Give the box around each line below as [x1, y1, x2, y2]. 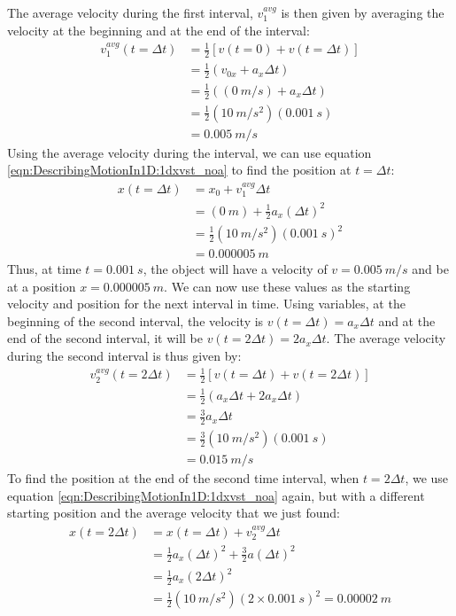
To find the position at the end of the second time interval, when [7, 469, 359, 487]
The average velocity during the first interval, [7, 4, 253, 21]
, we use [405, 469, 449, 487]
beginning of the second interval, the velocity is [7, 311, 264, 330]
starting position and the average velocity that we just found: [7, 503, 340, 522]
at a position [7, 277, 76, 295]
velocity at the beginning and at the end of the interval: [7, 20, 310, 39]
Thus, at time [7, 260, 81, 278]
